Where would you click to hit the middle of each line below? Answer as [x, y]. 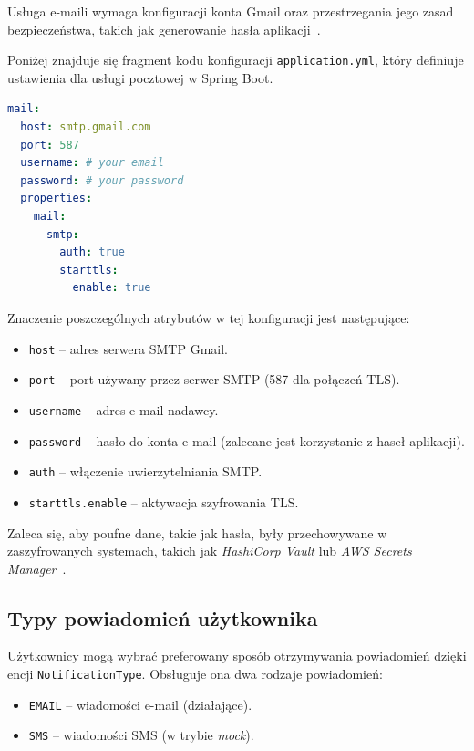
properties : [57, 198]
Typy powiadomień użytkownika [163, 617]
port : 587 [50, 145]
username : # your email [92, 163]
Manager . [37, 568]
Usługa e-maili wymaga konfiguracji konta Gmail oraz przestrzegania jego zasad [231, 11]
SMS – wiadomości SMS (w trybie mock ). [141, 735]
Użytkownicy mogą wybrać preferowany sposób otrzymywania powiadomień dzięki [237, 656]
